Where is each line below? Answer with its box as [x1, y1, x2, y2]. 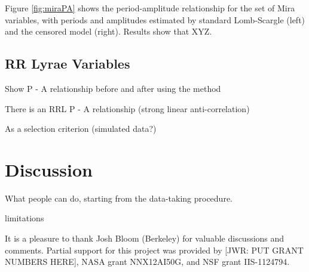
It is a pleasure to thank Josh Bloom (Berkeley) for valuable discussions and [5, 232, 284, 245]
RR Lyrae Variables [5, 54, 130, 73]
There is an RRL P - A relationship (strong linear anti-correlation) [5, 102, 250, 115]
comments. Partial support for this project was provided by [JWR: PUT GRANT [5, 243, 304, 256]
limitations [5, 212, 44, 224]
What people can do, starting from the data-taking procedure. [5, 191, 232, 204]
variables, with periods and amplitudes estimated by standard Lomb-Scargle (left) [5, 13, 305, 26]
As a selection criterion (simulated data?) [5, 122, 157, 135]
